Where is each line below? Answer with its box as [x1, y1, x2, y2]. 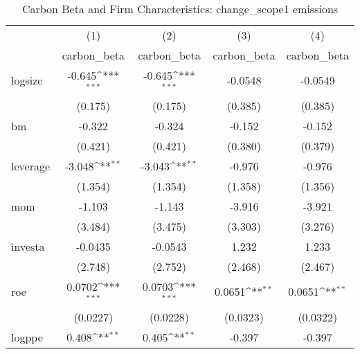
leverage [11, 157, 51, 174]
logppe [11, 328, 43, 345]
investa [11, 238, 45, 254]
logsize [11, 72, 43, 89]
